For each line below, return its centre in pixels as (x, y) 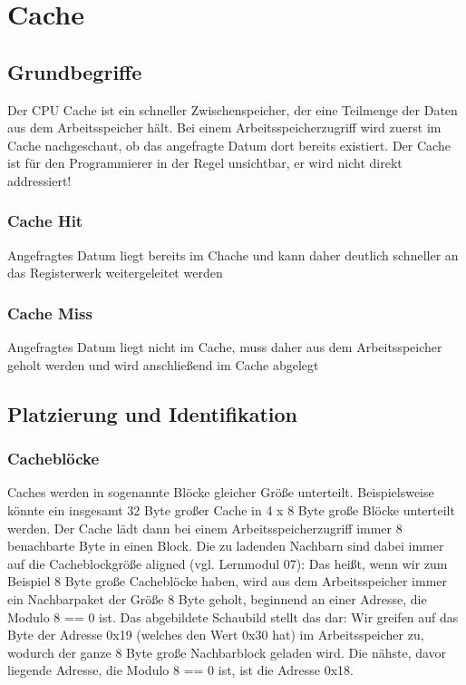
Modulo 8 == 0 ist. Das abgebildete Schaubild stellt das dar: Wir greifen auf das (233, 616)
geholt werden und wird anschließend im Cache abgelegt (163, 364)
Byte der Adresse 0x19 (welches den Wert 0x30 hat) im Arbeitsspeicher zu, (216, 635)
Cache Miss (50, 313)
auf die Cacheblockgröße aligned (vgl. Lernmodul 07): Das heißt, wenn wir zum (228, 563)
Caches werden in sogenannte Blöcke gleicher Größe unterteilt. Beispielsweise (221, 492)
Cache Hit (45, 221)
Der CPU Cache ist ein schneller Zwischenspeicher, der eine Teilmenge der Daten (233, 109)
